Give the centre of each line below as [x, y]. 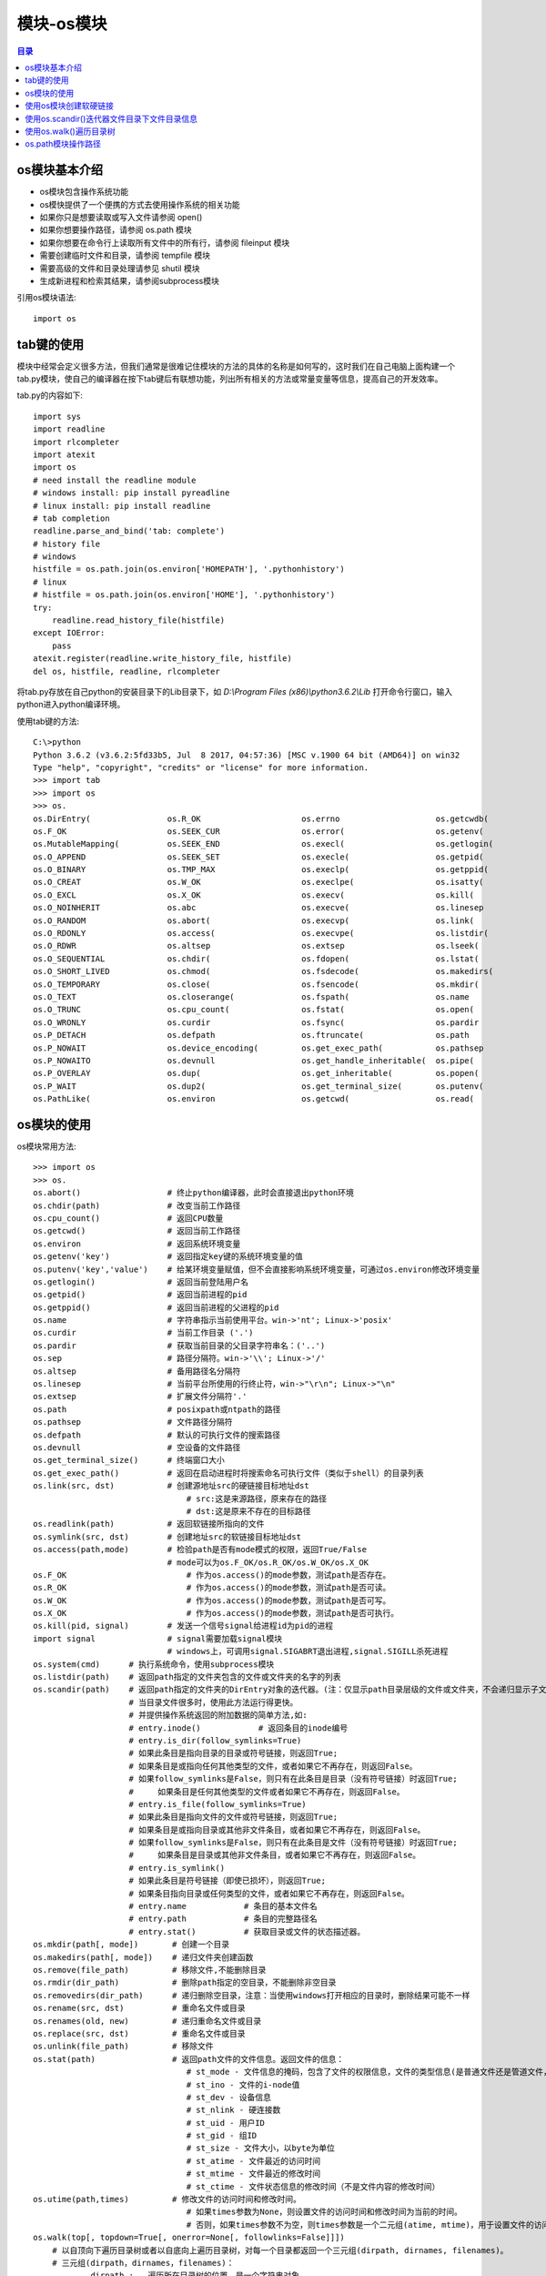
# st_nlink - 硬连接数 [233, 2110]
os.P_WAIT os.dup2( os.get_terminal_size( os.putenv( [258, 1086]
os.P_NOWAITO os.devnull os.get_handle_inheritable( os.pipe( [254, 1060]
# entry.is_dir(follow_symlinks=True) [215, 1740]
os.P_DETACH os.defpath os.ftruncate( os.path [252, 1035]
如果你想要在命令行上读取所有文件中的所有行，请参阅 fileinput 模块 [165, 242]
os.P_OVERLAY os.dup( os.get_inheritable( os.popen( [256, 1073]
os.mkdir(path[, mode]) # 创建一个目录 [131, 1945]
